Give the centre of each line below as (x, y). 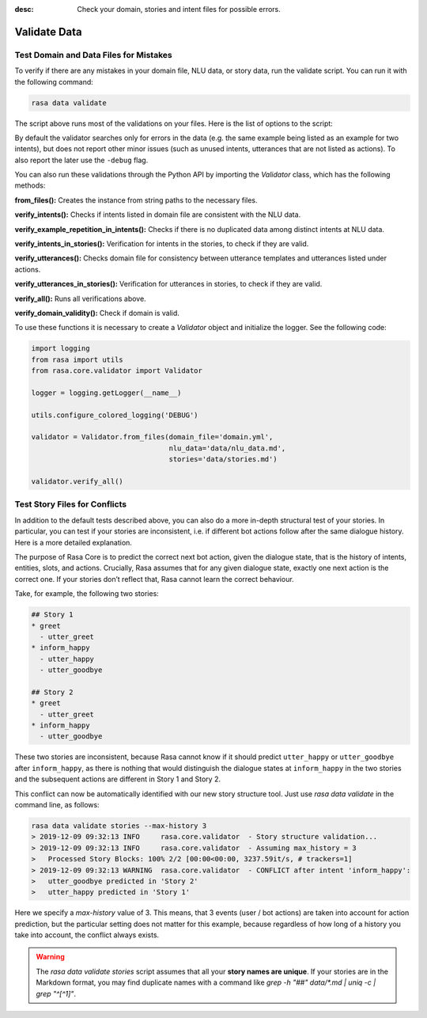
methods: (30, 185)
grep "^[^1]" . (56, 993)
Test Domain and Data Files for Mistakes (94, 55)
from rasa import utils (77, 359)
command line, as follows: (57, 804)
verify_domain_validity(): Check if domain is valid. (97, 313)
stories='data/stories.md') (223, 460)
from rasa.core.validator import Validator (117, 371)
